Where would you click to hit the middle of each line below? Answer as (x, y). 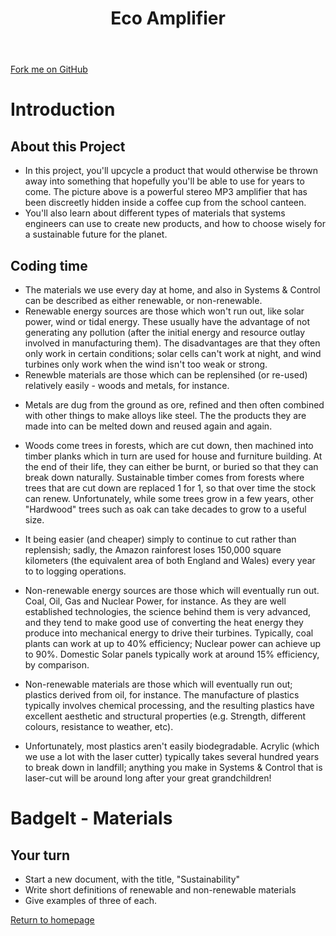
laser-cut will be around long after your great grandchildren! (148, 778)
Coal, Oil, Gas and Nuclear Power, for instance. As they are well (155, 601)
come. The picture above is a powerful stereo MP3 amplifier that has (166, 192)
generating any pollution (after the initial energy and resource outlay (165, 332)
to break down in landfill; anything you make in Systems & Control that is (173, 767)
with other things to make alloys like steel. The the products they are (165, 415)
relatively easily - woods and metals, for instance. (127, 385)
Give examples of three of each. (91, 900)
